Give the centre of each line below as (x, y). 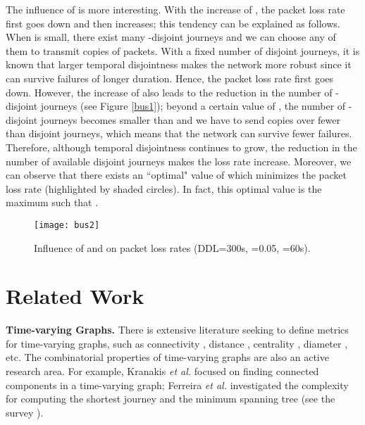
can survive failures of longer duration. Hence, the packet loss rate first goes (170, 78)
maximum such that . (52, 202)
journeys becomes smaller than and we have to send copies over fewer (191, 119)
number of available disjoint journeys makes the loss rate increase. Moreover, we (179, 161)
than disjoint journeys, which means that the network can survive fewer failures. (179, 133)
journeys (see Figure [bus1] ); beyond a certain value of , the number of (193, 106)
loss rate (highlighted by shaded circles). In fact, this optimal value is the (164, 188)
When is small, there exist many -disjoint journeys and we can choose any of (171, 37)
